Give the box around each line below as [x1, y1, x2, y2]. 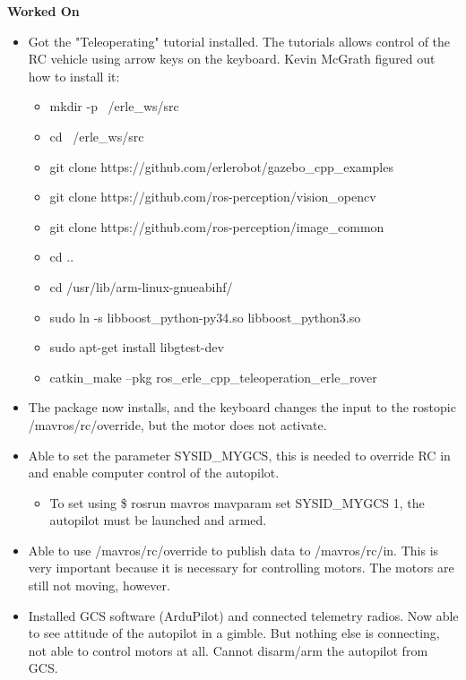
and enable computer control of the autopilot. [28, 463, 280, 482]
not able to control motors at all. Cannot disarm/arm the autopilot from [28, 641, 428, 659]
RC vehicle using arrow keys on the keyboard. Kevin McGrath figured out [28, 49, 436, 68]
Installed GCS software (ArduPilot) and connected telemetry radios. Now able [28, 606, 459, 624]
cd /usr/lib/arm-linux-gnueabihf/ [49, 277, 233, 296]
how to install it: [28, 66, 120, 85]
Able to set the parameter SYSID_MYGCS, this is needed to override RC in [28, 445, 451, 464]
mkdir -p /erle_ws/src [49, 97, 179, 116]
